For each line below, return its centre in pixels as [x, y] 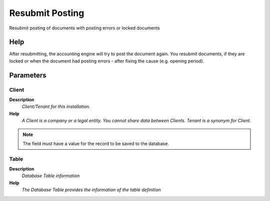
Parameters [28, 75]
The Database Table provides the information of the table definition [91, 190]
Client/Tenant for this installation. [56, 107]
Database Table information [51, 176]
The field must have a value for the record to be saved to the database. [96, 143]
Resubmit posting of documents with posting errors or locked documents [84, 28]
